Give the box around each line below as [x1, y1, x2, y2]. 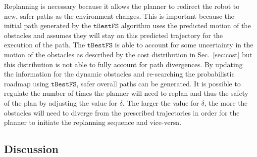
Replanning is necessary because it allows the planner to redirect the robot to [4, 1, 240, 11]
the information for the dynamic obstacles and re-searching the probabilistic [4, 69, 235, 79]
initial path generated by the [4, 20, 91, 31]
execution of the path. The [4, 39, 85, 50]
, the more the [204, 97, 248, 108]
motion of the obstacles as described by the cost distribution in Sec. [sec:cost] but [4, 49, 253, 59]
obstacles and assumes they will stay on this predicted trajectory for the [4, 30, 223, 40]
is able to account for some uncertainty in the [115, 39, 254, 50]
